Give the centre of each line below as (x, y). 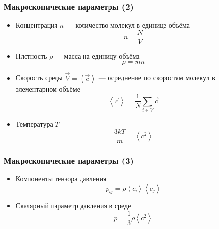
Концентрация (37, 25)
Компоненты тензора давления (61, 178)
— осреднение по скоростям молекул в (157, 78)
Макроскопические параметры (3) (69, 160)
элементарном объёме (48, 88)
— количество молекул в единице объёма (128, 25)
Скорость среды (39, 78)
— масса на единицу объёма (97, 55)
